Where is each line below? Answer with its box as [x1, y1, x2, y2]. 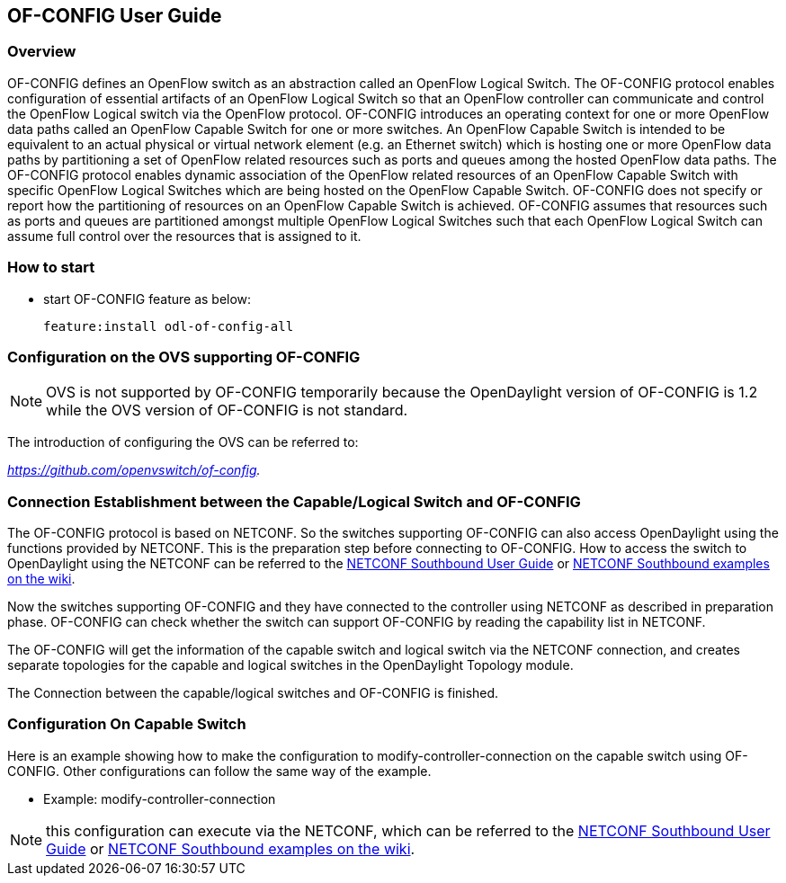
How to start [7, 258, 95, 277]
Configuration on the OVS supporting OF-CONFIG [7, 347, 361, 366]
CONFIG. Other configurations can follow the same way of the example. [7, 763, 432, 779]
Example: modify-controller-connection [43, 790, 276, 807]
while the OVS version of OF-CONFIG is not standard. [46, 401, 408, 420]
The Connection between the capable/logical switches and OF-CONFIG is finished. [7, 685, 499, 701]
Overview [7, 42, 76, 61]
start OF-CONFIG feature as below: [43, 290, 252, 307]
